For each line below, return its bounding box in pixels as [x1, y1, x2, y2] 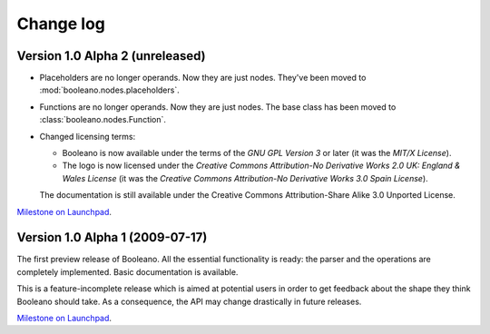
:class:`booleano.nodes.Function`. [39, 114, 167, 125]
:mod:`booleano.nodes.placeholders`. [39, 84, 181, 95]
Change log [16, 14, 106, 34]
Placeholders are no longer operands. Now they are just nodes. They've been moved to [39, 73, 367, 83]
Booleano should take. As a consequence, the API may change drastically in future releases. [16, 296, 362, 307]
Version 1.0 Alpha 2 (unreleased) [16, 48, 206, 64]
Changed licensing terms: [39, 131, 136, 142]
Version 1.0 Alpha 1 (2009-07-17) [16, 230, 208, 245]
